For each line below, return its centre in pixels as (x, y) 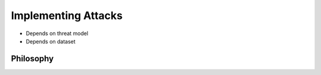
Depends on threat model (57, 33)
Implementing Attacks (67, 15)
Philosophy (32, 59)
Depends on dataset (51, 41)
